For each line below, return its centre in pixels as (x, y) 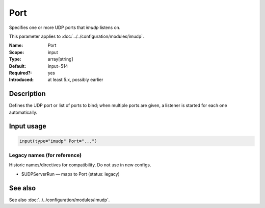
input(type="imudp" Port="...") (58, 141)
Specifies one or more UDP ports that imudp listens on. (65, 27)
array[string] (60, 59)
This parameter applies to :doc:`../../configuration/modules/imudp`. (77, 36)
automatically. (23, 112)
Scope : (16, 52)
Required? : (20, 73)
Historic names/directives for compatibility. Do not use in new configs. (80, 165)
